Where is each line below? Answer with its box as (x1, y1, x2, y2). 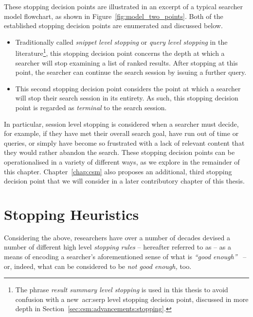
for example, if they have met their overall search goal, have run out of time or (4, 128, 239, 138)
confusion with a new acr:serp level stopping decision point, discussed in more (15, 294, 249, 304)
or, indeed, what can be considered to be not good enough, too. (4, 261, 192, 271)
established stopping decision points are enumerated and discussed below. (4, 20, 223, 31)
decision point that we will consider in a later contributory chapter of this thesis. (4, 176, 245, 186)
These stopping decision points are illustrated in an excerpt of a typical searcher (4, 1, 243, 11)
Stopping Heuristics (4, 204, 139, 224)
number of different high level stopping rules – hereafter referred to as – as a (4, 242, 231, 252)
